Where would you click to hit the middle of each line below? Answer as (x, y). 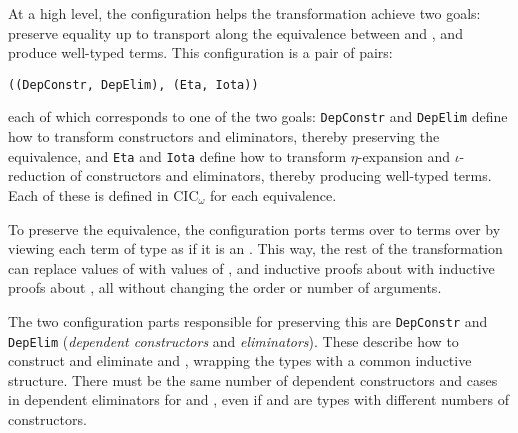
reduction (37, 175)
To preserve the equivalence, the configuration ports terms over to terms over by (254, 228)
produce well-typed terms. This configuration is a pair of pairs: (200, 52)
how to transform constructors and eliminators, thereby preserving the (224, 136)
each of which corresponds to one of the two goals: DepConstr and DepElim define (258, 116)
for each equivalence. (273, 194)
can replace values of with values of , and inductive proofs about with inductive (251, 267)
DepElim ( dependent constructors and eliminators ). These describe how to (233, 340)
